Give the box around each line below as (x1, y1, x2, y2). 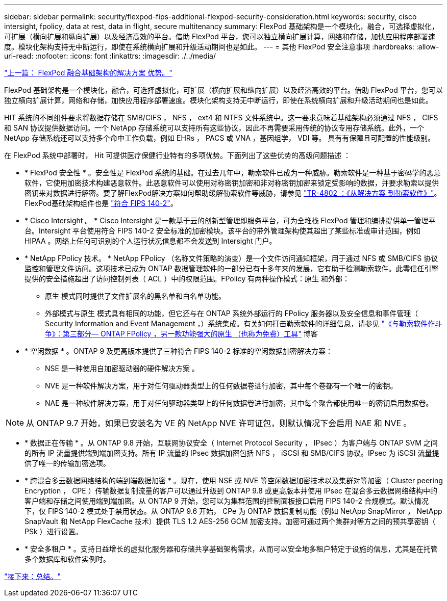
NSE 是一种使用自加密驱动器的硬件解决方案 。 (45, 364, 199, 373)
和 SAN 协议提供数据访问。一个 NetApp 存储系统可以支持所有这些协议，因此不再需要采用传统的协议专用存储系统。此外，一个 (4, 123, 425, 132)
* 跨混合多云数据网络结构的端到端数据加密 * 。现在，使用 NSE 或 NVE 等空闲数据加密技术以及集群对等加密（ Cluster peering (24, 476, 443, 485)
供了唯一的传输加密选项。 (24, 459, 110, 467)
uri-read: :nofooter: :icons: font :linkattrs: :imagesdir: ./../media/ (4, 51, 216, 60)
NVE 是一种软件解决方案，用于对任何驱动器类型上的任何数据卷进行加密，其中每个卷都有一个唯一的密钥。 (45, 381, 398, 390)
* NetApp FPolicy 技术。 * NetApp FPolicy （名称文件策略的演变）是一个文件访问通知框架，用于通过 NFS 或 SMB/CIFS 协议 (24, 254, 438, 263)
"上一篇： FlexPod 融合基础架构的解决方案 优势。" (4, 68, 172, 77)
